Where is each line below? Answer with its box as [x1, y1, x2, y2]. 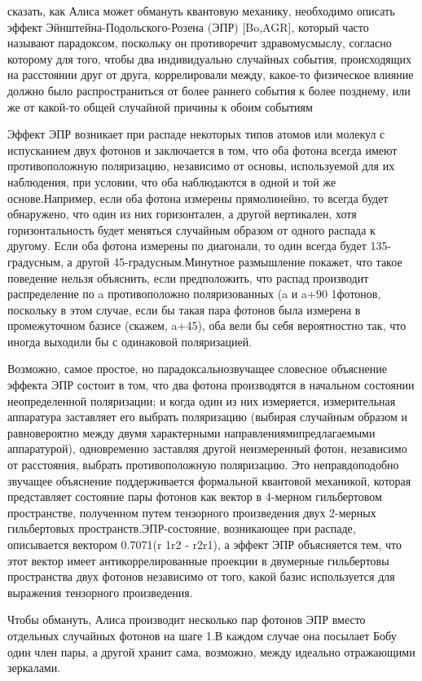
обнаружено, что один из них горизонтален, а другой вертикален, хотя [7, 205, 357, 222]
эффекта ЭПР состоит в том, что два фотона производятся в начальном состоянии [7, 376, 415, 393]
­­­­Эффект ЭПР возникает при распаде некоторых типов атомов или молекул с [7, 125, 385, 143]
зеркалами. [7, 659, 61, 676]
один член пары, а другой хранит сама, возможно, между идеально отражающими [7, 643, 415, 660]
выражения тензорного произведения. [7, 583, 193, 600]
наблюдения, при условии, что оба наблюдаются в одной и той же [7, 173, 336, 190]
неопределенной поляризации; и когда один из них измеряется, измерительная [7, 392, 396, 409]
